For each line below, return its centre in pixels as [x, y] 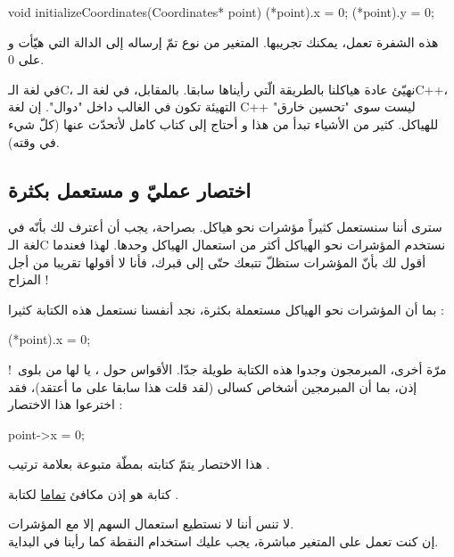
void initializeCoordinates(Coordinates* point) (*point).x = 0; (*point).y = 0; [221, 12]
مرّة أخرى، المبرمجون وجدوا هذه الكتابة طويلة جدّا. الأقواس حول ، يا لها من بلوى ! [227, 369]
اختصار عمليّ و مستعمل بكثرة [130, 189]
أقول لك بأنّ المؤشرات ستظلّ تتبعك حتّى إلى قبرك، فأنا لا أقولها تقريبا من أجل [217, 262]
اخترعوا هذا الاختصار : [66, 404]
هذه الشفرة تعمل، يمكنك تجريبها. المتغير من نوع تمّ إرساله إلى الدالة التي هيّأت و [223, 41]
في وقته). [34, 141]
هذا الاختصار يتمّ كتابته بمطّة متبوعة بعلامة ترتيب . [139, 464]
